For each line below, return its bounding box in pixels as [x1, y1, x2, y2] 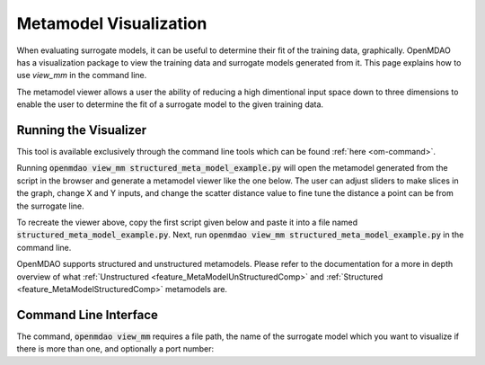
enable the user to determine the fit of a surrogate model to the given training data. [16, 99, 323, 110]
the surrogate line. [16, 200, 84, 211]
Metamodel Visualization [16, 13, 207, 33]
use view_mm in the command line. [16, 70, 147, 81]
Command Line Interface [16, 307, 159, 323]
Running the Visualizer [16, 122, 147, 138]
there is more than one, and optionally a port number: [16, 343, 215, 354]
